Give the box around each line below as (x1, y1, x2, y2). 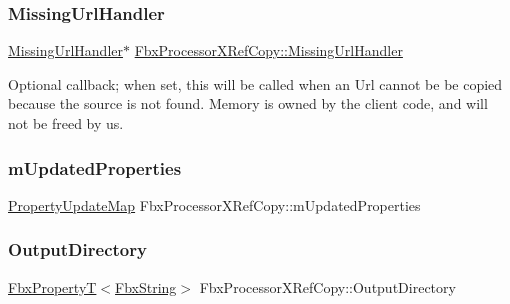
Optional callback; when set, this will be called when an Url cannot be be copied (8, 73, 503, 94)
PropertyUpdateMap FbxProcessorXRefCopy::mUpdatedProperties (8, 194, 421, 215)
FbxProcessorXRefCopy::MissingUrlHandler (134, 40, 403, 61)
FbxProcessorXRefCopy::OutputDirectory (199, 276, 456, 297)
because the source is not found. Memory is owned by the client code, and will (8, 93, 488, 114)
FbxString (115, 276, 177, 297)
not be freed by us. (8, 113, 124, 133)
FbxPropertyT (8, 276, 97, 297)
